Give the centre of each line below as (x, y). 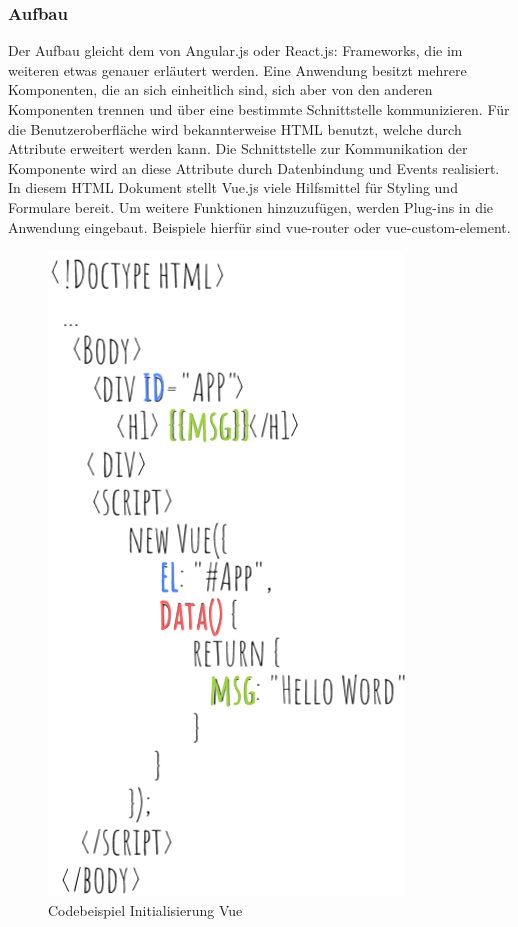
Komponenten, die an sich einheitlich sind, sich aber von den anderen (220, 89)
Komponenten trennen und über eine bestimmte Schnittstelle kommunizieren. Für (259, 109)
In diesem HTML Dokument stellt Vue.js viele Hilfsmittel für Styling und (233, 187)
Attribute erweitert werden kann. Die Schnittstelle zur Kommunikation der (238, 148)
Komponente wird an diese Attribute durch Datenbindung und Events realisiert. (254, 167)
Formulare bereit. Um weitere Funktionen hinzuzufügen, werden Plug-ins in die (251, 206)
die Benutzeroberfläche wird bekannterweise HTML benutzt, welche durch (235, 128)
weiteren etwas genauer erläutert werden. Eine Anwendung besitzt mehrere (237, 69)
